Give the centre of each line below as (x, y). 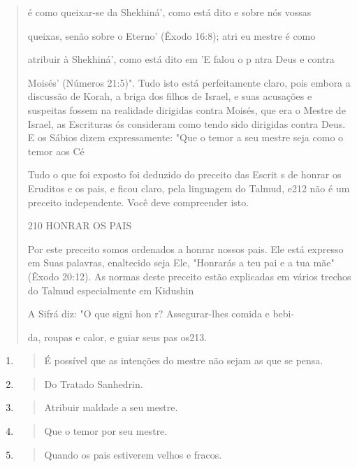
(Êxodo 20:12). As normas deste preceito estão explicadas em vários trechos (189, 276)
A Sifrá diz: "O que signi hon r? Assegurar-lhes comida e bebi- (161, 314)
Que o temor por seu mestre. (106, 431)
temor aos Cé (56, 151)
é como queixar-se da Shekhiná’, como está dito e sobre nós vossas (169, 12)
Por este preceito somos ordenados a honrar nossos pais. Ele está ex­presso (185, 249)
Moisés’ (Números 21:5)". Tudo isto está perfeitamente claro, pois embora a (189, 82)
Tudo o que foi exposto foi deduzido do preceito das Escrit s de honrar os (184, 174)
